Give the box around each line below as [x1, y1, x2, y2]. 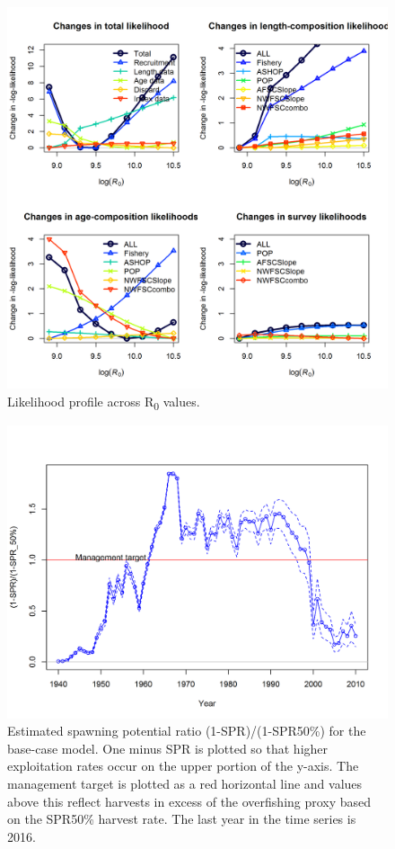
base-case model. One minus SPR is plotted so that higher [7, 738, 329, 757]
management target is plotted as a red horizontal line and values [7, 773, 363, 792]
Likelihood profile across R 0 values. [7, 391, 200, 413]
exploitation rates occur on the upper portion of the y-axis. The [7, 756, 359, 775]
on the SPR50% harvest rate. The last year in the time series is [7, 809, 356, 828]
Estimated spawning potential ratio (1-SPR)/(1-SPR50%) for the [7, 721, 366, 740]
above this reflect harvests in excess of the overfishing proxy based [7, 791, 372, 810]
